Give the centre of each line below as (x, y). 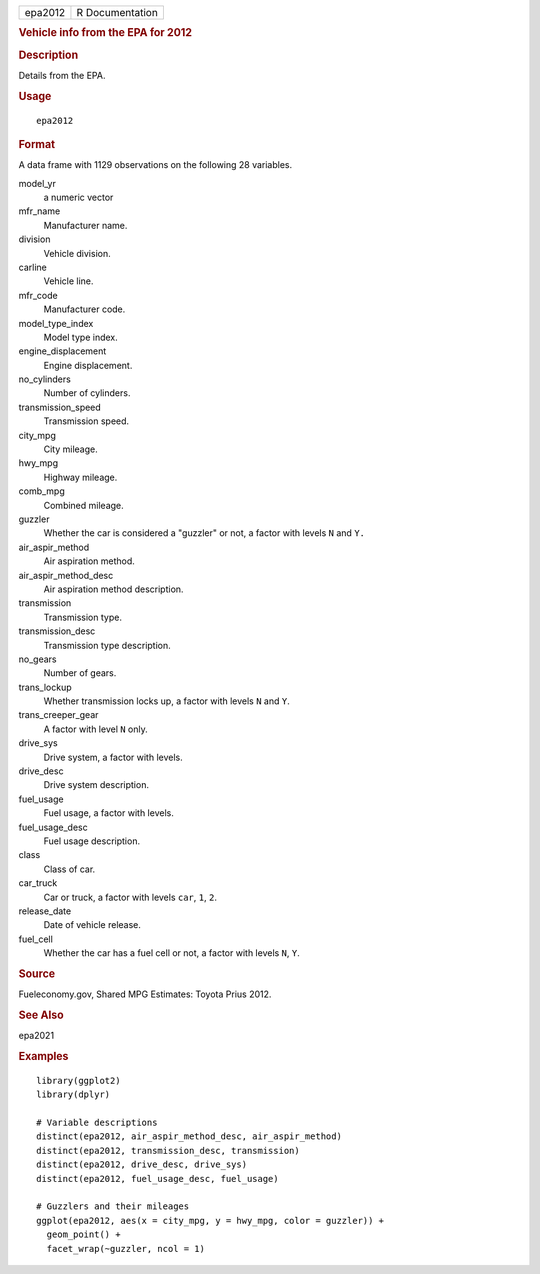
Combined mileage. (83, 505)
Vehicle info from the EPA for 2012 (105, 33)
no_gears (37, 659)
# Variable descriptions (97, 1123)
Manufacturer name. (85, 225)
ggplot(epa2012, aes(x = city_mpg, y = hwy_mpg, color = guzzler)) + (210, 1220)
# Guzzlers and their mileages (113, 1206)
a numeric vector (78, 197)
